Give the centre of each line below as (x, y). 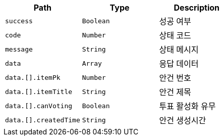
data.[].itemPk (33, 77)
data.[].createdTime (43, 120)
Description (197, 8)
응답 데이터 (179, 64)
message (19, 49)
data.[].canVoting (39, 106)
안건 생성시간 (183, 120)
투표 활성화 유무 (187, 106)
